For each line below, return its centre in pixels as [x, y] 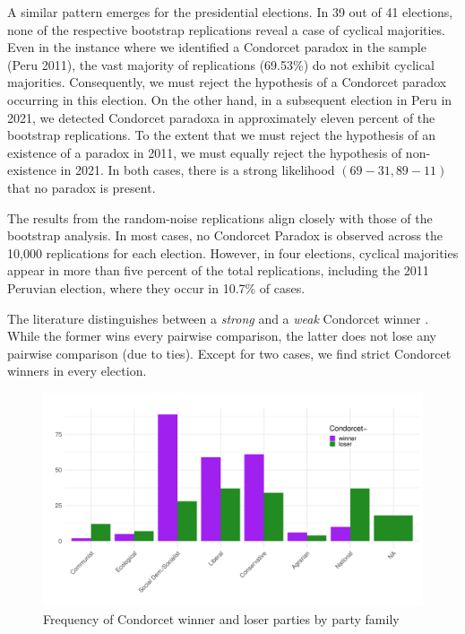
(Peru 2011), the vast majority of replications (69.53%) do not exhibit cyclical [221, 64]
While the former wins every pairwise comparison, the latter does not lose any [222, 336]
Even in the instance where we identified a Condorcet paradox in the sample [217, 47]
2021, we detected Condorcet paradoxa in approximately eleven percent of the [221, 117]
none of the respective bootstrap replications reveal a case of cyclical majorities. [226, 29]
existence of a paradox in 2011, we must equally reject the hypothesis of [205, 152]
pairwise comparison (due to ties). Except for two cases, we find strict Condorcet [229, 353]
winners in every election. [77, 371]
